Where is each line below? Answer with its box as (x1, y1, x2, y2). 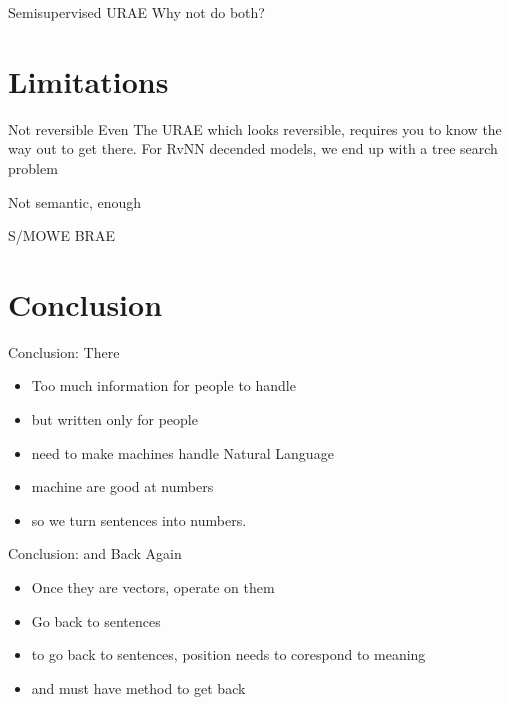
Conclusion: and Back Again (8, 543, 182, 564)
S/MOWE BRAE (8, 225, 115, 246)
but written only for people (31, 409, 198, 429)
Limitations (8, 60, 169, 101)
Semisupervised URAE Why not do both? (8, 2, 265, 22)
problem (8, 157, 58, 178)
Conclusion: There (8, 341, 120, 362)
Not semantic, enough (8, 191, 142, 212)
